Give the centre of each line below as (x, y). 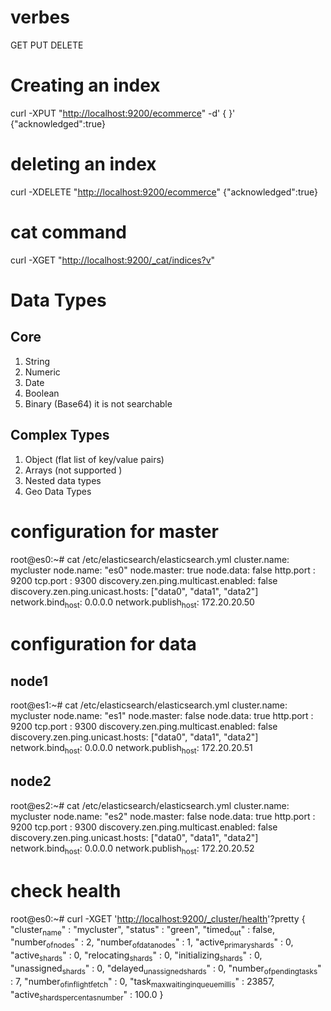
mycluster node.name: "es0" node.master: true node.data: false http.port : (163, 570)
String (37, 361)
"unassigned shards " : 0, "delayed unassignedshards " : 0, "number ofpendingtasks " (166, 969)
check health (66, 890)
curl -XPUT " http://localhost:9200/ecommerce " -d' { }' (123, 113)
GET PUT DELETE (47, 45)
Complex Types (60, 435)
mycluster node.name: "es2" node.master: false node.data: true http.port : (163, 816)
